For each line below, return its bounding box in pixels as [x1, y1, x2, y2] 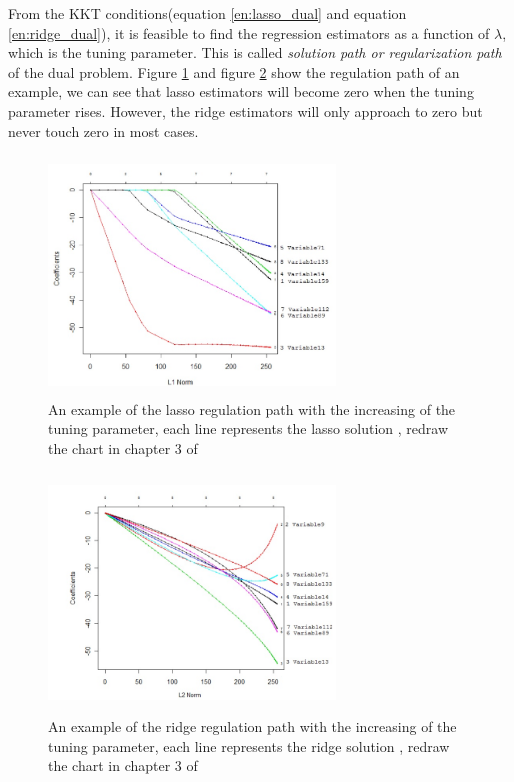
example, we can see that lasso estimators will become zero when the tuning [8, 81, 474, 102]
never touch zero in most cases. [8, 120, 199, 141]
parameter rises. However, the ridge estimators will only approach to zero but [8, 100, 483, 121]
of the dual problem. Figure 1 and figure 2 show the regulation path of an [8, 61, 460, 82]
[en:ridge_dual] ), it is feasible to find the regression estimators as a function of [8, 22, 490, 43]
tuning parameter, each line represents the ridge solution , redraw [48, 735, 450, 756]
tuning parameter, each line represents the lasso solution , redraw [48, 418, 448, 439]
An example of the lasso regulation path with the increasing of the [48, 398, 456, 419]
